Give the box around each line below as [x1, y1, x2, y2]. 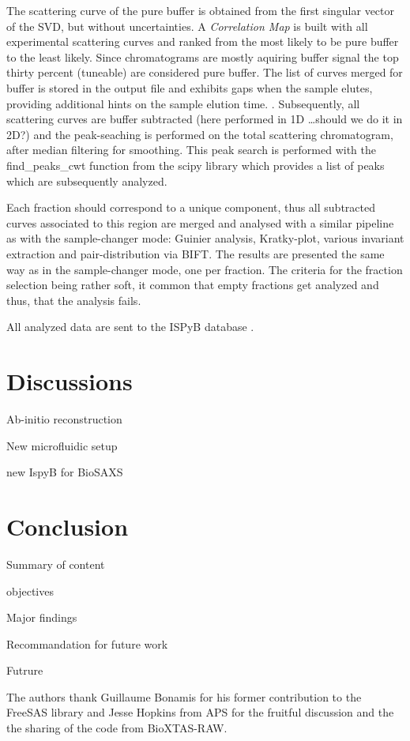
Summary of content [6, 555, 105, 572]
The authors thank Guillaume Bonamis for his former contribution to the [6, 688, 362, 705]
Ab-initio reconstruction [6, 411, 122, 427]
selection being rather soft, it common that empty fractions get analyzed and [6, 276, 379, 293]
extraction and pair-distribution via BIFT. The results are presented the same [6, 245, 385, 261]
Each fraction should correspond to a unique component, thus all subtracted [6, 199, 375, 216]
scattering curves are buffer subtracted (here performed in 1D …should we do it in [6, 111, 403, 127]
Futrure [6, 662, 43, 679]
